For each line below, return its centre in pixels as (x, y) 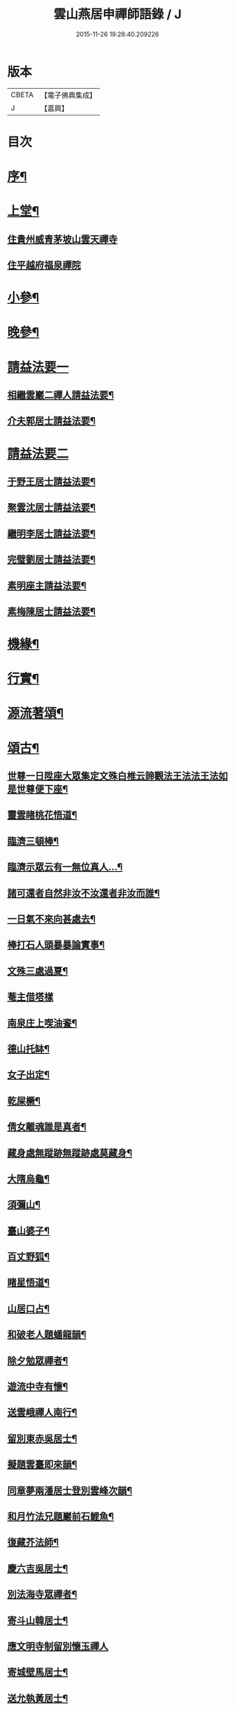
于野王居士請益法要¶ (51, 481)
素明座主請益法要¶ (47, 585)
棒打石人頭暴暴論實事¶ (56, 945)
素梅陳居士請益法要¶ (51, 611)
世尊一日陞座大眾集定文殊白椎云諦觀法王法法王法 (113, 776)
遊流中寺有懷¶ (38, 1387)
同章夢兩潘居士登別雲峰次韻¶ (70, 1490)
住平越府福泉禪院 (44, 266)
